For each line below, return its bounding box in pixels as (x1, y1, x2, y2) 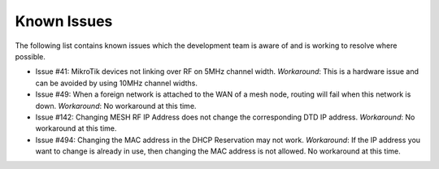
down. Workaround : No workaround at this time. (35, 101, 197, 110)
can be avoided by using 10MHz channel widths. (35, 78, 198, 88)
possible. (15, 51, 46, 61)
